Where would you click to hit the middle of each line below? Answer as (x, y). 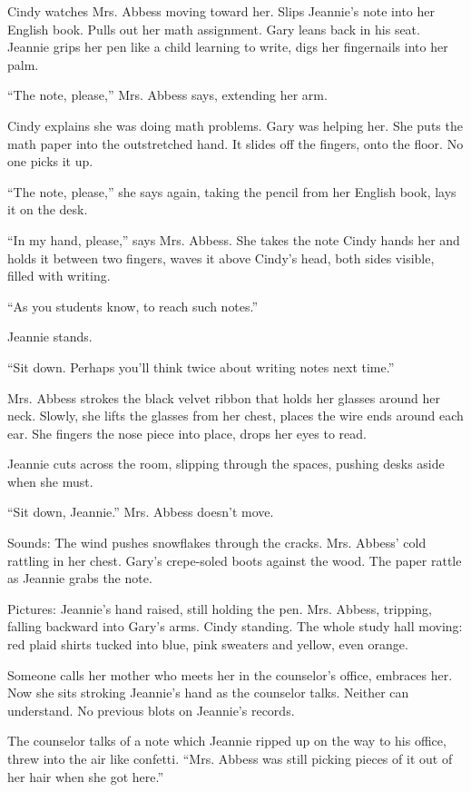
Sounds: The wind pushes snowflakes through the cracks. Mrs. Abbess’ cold (217, 543)
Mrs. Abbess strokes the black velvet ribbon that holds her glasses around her (224, 397)
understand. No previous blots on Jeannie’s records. (151, 710)
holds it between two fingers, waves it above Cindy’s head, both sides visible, (221, 257)
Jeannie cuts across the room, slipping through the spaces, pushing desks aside (226, 464)
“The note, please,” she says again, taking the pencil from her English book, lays (232, 191)
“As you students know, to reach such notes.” (133, 306)
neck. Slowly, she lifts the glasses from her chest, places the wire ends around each (235, 416)
